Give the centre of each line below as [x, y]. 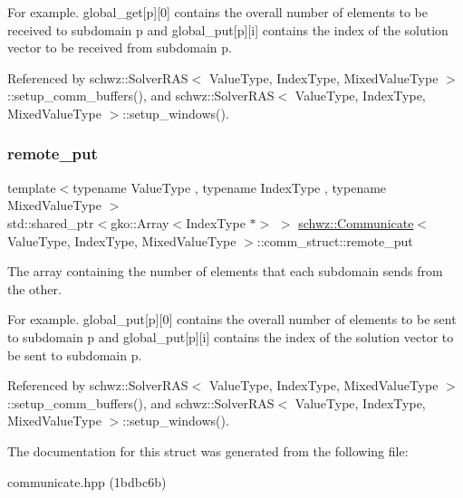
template [32, 187]
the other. [34, 288]
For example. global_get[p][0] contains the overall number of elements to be [218, 12]
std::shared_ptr [51, 222]
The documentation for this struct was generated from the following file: [208, 450]
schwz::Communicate [356, 222]
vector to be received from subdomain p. [120, 48]
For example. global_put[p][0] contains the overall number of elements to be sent [232, 319]
